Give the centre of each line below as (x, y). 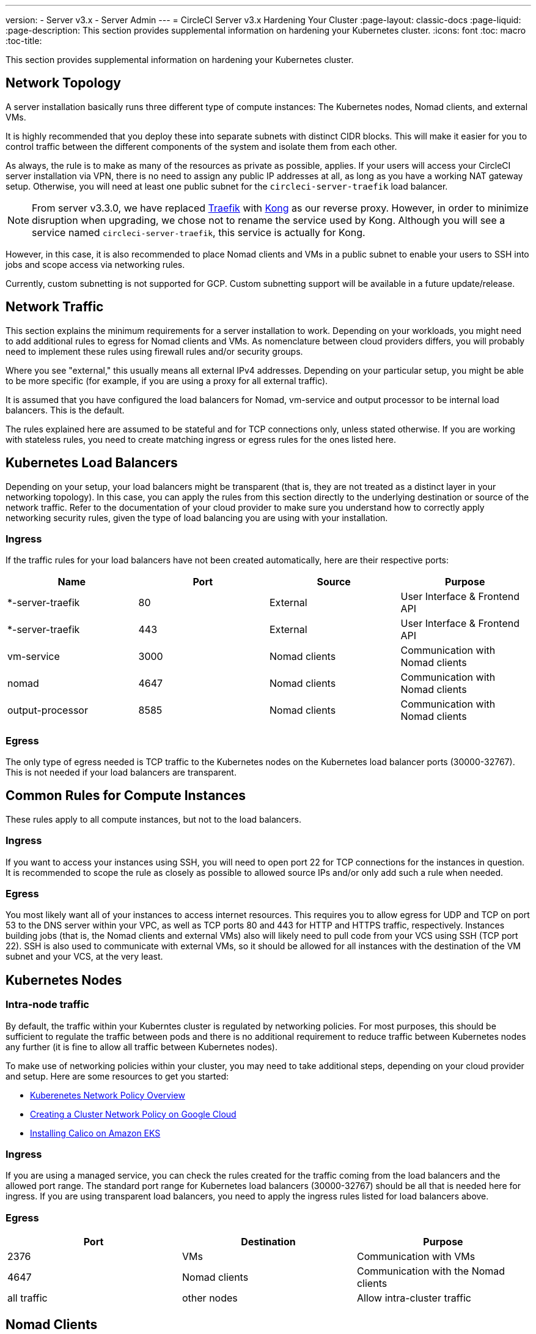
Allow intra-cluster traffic (414, 1298)
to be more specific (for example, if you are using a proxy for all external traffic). (167, 380)
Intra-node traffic (47, 1005)
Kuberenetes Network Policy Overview (108, 1095)
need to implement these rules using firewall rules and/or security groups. (154, 351)
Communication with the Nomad (431, 1271)
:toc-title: (24, 41)
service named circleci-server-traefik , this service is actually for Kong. (199, 232)
